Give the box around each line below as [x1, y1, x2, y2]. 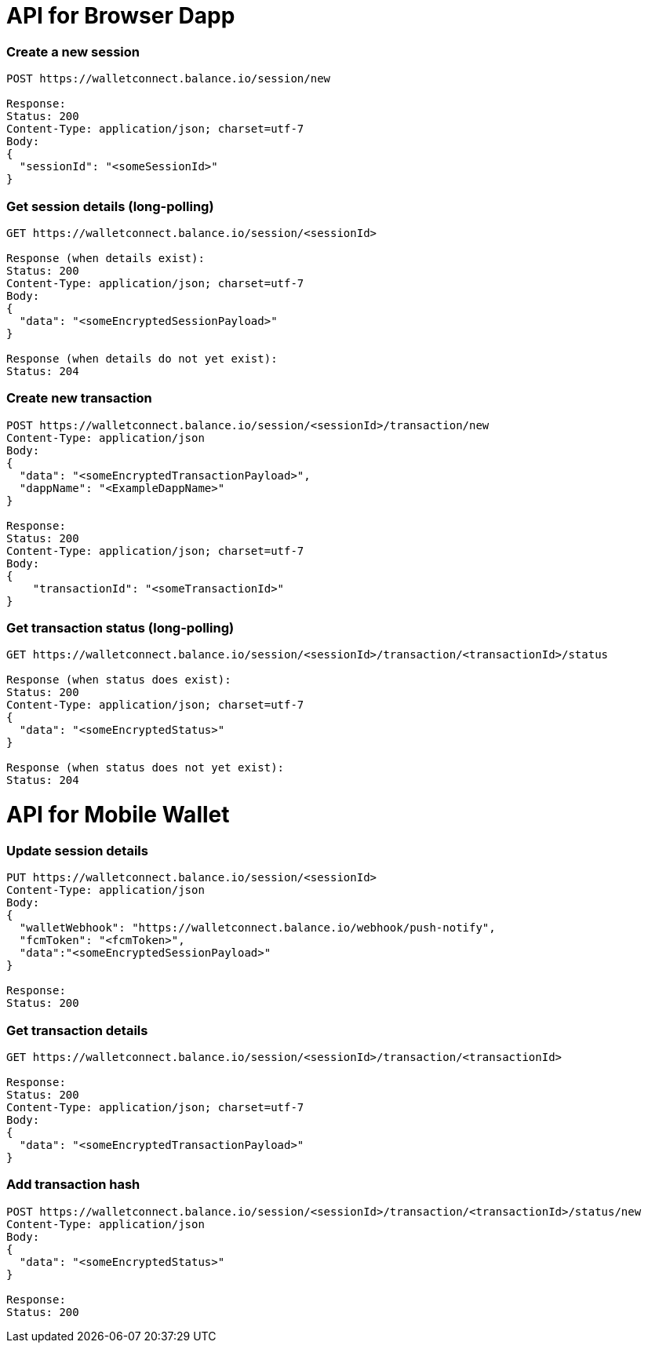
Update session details [6, 842, 148, 859]
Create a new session [6, 43, 140, 60]
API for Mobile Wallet [6, 801, 230, 829]
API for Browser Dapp [6, 2, 235, 29]
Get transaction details [6, 1022, 148, 1038]
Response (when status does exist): [6, 673, 231, 687]
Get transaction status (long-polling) [6, 620, 235, 636]
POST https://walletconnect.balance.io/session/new [6, 72, 331, 86]
